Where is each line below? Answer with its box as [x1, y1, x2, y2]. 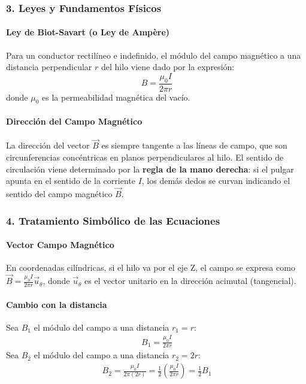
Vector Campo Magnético [6, 238, 114, 251]
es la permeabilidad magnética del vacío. [42, 90, 190, 103]
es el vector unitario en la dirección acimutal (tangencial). [84, 274, 296, 287]
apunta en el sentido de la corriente [6, 174, 135, 187]
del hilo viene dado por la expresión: [101, 61, 235, 73]
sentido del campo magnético [6, 188, 113, 200]
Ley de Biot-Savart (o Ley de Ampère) [6, 26, 170, 38]
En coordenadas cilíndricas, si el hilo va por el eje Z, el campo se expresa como [6, 261, 295, 274]
